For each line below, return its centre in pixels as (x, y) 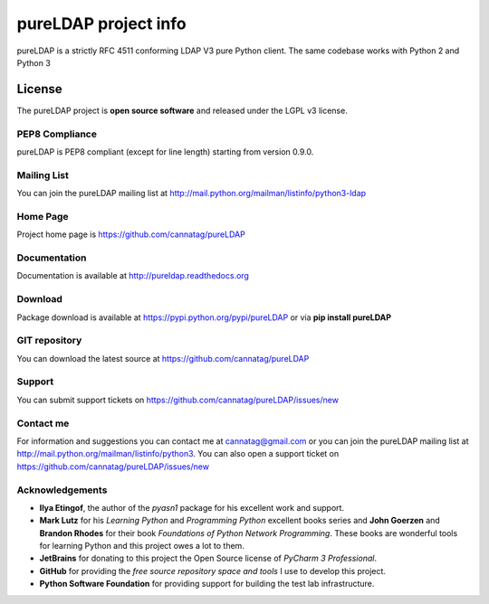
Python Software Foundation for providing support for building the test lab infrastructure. (207, 584)
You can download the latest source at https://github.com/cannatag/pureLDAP (163, 358)
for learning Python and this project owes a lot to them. (142, 546)
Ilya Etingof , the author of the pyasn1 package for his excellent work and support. (192, 507)
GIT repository (49, 341)
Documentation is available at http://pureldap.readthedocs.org (133, 276)
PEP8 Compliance (57, 134)
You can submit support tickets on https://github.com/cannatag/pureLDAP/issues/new (178, 400)
